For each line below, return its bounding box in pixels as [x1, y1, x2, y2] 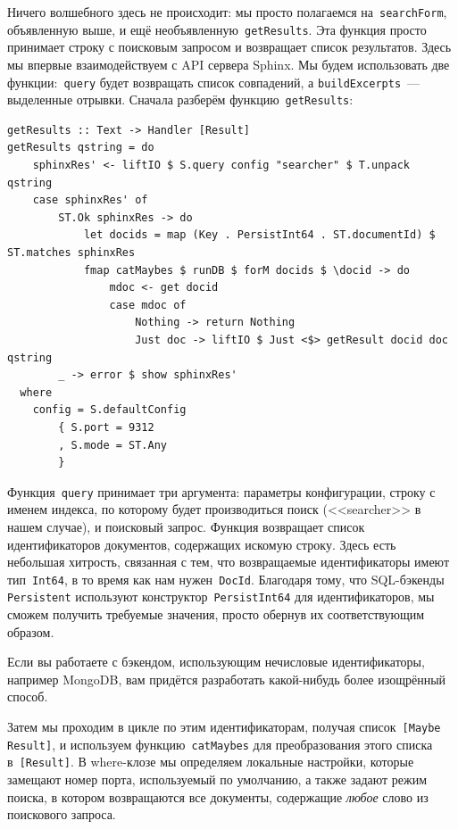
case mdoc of [109, 298, 187, 311]
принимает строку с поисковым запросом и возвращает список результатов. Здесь [7, 37, 452, 56]
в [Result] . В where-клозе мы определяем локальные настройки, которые [7, 752, 414, 771]
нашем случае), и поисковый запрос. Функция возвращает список [7, 517, 365, 535]
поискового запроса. [7, 805, 116, 824]
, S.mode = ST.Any [58, 438, 167, 452]
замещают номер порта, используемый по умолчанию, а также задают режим [7, 769, 428, 788]
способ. [7, 687, 48, 706]
